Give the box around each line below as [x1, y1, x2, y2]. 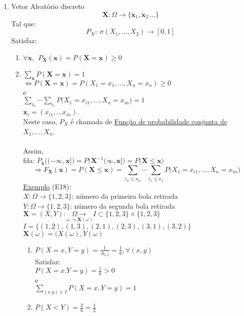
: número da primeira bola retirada [72, 191, 178, 201]
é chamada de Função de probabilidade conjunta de [71, 116, 227, 126]
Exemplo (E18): [23, 181, 72, 191]
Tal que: [11, 18, 36, 28]
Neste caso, [23, 116, 57, 126]
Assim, [23, 145, 44, 156]
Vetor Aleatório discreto [11, 1, 84, 11]
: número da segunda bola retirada [70, 200, 175, 211]
